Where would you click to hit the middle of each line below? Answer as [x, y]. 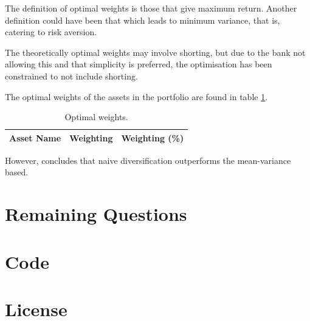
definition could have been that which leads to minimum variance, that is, [143, 20]
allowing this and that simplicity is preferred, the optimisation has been [139, 64]
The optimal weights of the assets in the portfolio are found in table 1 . [136, 96]
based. [17, 172]
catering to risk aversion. [51, 32]
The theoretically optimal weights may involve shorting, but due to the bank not [155, 52]
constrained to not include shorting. [71, 76]
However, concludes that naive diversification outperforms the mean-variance [148, 160]
